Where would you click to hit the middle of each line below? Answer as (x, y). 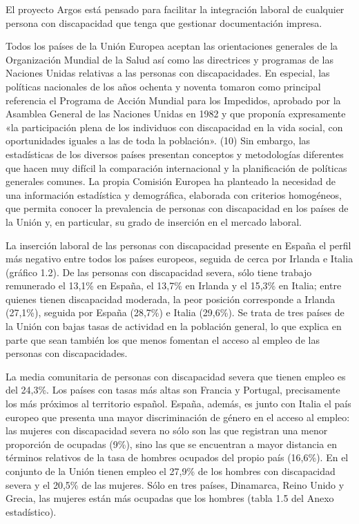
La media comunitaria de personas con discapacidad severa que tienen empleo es (176, 376)
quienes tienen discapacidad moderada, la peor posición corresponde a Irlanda (171, 299)
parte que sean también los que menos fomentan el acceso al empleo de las (163, 339)
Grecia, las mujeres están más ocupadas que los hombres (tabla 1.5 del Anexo (170, 498)
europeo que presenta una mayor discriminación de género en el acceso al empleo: (178, 417)
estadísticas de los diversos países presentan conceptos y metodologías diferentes (175, 154)
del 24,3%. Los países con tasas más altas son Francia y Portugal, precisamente (173, 390)
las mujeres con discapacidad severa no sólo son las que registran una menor (167, 430)
